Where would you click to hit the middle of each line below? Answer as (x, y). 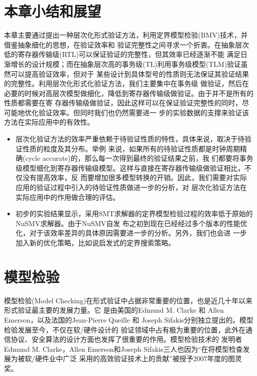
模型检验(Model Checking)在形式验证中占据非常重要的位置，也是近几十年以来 (128, 300)
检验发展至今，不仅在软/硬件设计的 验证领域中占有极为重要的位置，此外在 (125, 329)
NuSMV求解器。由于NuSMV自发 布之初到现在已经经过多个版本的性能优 (131, 223)
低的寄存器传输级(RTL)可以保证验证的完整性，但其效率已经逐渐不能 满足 (122, 54)
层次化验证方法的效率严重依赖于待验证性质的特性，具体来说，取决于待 (130, 139)
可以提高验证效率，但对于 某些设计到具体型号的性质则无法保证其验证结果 (130, 73)
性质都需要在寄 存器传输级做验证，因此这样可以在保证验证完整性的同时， (123, 103)
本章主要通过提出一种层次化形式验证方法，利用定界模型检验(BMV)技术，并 (126, 35)
